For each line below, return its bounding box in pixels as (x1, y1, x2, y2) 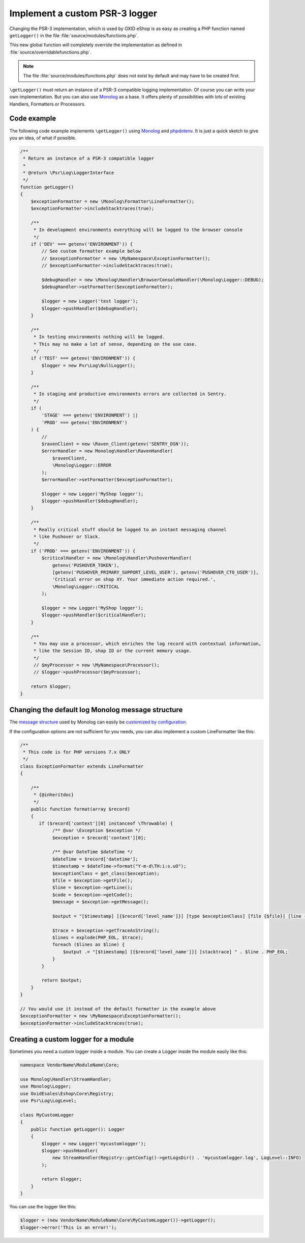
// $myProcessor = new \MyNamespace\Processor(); (33, 662, 160, 668)
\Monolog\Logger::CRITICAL (52, 584, 119, 589)
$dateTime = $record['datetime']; (52, 856, 138, 862)
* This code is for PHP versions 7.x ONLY (23, 749, 131, 755)
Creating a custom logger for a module (9, 1035, 134, 1044)
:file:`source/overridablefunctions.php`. (9, 49, 91, 55)
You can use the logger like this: (9, 1204, 77, 1210)
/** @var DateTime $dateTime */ (52, 849, 133, 855)
